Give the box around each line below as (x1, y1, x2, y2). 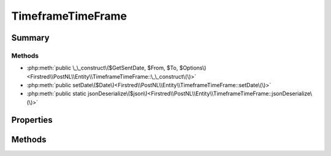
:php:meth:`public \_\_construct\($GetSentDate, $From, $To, (26, 64, 178, 72)
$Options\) (179, 64, 207, 72)
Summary (11, 33, 50, 43)
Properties (11, 114, 53, 125)
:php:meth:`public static (26, 90, 87, 98)
